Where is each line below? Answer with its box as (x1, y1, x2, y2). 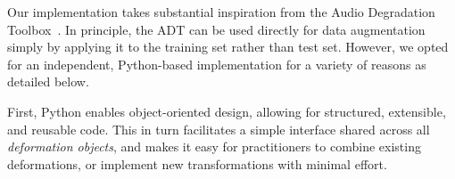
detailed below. (7, 72, 89, 91)
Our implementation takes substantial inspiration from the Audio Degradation (7, 3, 435, 20)
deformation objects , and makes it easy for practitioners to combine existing (7, 137, 421, 156)
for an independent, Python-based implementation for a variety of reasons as (7, 54, 426, 73)
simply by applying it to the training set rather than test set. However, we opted (7, 37, 449, 56)
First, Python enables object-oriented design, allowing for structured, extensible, (7, 102, 446, 120)
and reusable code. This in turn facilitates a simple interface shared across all (7, 119, 430, 138)
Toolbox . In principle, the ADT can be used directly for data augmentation (7, 20, 426, 38)
